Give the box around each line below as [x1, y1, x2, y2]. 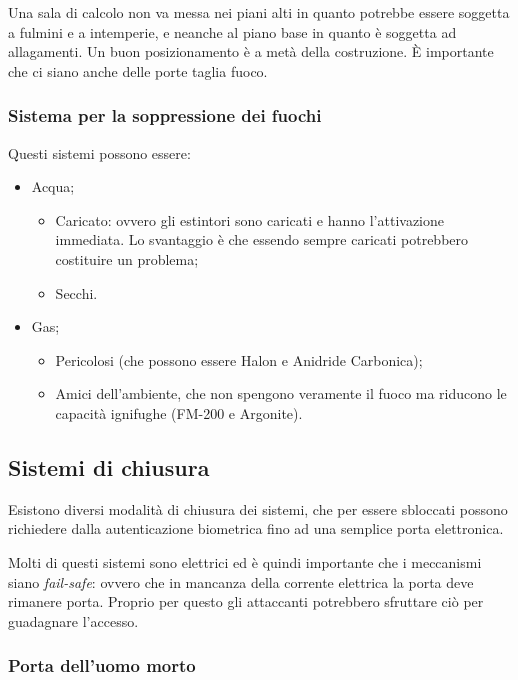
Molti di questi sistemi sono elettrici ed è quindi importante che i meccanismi [8, 551, 482, 572]
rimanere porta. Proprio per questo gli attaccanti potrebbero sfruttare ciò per [8, 591, 484, 612]
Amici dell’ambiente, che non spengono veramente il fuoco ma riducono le [55, 383, 507, 404]
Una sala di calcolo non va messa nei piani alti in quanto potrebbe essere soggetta [8, 2, 510, 22]
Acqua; [31, 176, 75, 197]
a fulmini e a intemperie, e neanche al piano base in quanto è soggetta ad [8, 21, 457, 42]
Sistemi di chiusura [8, 451, 210, 482]
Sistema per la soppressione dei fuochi [8, 103, 322, 128]
